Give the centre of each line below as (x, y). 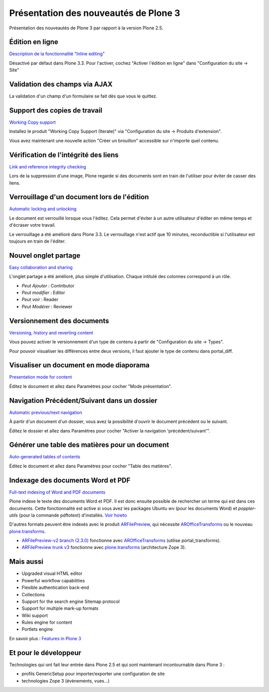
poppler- (247, 508)
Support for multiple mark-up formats (60, 608)
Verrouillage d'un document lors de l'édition (79, 197)
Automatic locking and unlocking (43, 209)
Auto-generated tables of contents (45, 457)
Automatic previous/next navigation (46, 412)
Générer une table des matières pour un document (89, 445)
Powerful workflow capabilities (53, 580)
